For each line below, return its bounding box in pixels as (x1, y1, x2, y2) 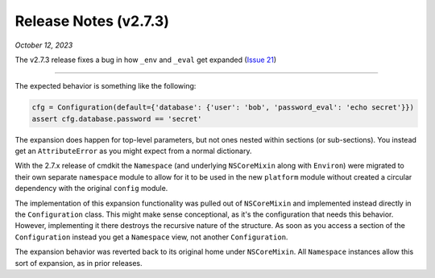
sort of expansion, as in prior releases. (14, 258, 143, 268)
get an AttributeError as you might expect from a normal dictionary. (14, 146, 252, 156)
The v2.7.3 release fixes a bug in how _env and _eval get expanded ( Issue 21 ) (14, 55, 277, 64)
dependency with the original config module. (14, 184, 168, 193)
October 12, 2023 (14, 40, 73, 50)
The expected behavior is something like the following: (14, 81, 197, 91)
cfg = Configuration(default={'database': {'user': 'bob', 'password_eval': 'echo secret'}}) (31, 103, 415, 112)
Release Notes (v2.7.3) (14, 12, 169, 30)
